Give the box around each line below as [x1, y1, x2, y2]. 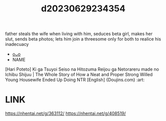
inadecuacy [5, 41, 29, 47]
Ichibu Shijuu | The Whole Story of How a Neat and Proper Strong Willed [5, 72, 153, 78]
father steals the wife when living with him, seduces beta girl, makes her [5, 31, 153, 37]
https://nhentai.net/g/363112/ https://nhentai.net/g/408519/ [5, 111, 126, 117]
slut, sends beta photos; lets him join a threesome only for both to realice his [5, 36, 161, 42]
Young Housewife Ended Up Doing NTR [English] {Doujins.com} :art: [5, 77, 145, 83]
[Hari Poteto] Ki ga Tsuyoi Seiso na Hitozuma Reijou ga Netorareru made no [5, 66, 160, 72]
